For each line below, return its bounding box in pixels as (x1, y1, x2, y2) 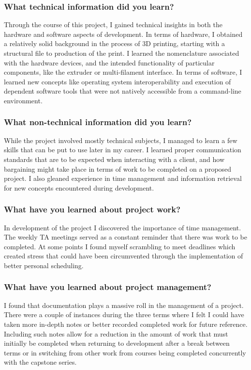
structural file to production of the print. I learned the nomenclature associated (4, 48, 239, 58)
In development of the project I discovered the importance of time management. (4, 222, 241, 232)
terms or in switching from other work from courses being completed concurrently (4, 347, 246, 357)
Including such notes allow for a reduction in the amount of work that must (4, 328, 228, 338)
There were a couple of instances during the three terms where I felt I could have (4, 309, 244, 320)
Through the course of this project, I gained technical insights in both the (4, 19, 222, 30)
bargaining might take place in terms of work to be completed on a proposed (4, 163, 232, 174)
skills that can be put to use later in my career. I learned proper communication (4, 145, 241, 155)
